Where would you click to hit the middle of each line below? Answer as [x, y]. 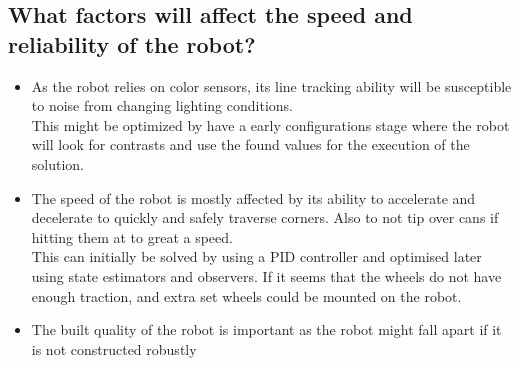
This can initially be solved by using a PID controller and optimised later [256, 256]
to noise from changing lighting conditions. [162, 105]
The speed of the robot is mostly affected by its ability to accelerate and [253, 197]
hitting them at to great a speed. [132, 236]
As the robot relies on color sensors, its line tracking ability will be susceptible [271, 85]
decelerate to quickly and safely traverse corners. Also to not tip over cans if [265, 217]
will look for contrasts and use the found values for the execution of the [250, 144]
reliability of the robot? [132, 43]
